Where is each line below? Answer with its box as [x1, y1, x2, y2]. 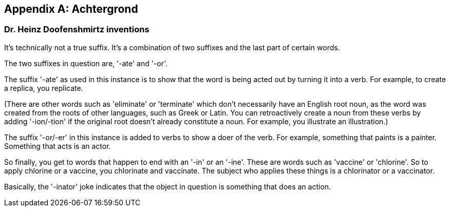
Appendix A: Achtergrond [4, 3, 138, 15]
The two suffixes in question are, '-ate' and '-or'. [4, 59, 168, 68]
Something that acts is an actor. [4, 141, 111, 150]
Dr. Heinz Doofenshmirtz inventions [4, 24, 149, 35]
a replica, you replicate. [4, 83, 83, 92]
